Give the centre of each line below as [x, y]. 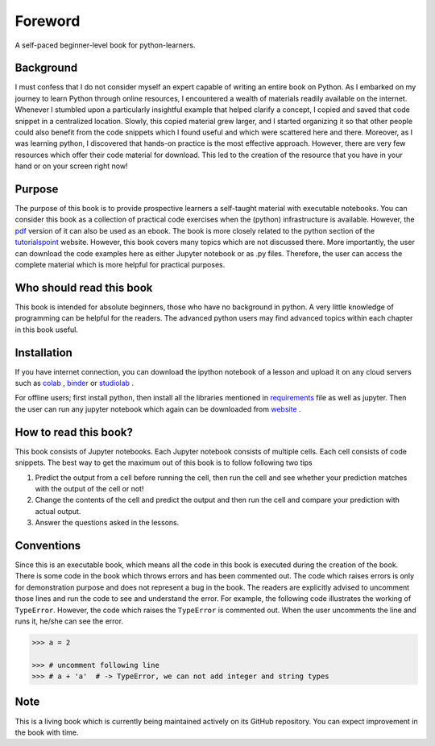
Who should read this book [84, 287]
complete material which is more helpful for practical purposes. [120, 265]
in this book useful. [46, 329]
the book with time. [47, 732]
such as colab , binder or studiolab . [75, 383]
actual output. [58, 511]
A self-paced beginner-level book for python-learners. [105, 45]
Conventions [48, 545]
